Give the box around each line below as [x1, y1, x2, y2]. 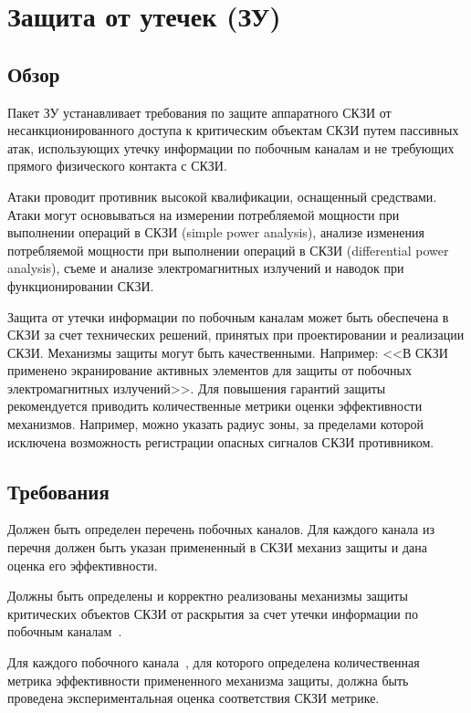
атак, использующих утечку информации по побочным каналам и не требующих [7, 138, 455, 157]
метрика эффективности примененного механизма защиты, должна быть [7, 670, 409, 689]
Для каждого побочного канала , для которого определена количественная [7, 653, 420, 672]
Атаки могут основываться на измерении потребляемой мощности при [7, 204, 400, 224]
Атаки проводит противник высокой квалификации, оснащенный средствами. [7, 186, 437, 205]
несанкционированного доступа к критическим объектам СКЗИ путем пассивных [7, 121, 459, 140]
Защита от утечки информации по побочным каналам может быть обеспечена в [7, 307, 449, 326]
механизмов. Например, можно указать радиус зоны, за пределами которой [7, 414, 424, 434]
